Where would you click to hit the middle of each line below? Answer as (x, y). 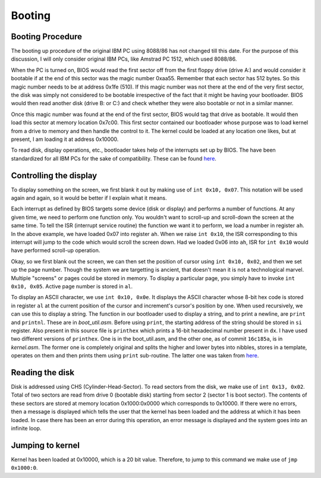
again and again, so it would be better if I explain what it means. (89, 198)
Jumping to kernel (45, 445)
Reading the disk (43, 372)
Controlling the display (54, 175)
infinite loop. (26, 428)
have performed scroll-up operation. (56, 250)
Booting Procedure (47, 37)
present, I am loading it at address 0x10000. (65, 139)
